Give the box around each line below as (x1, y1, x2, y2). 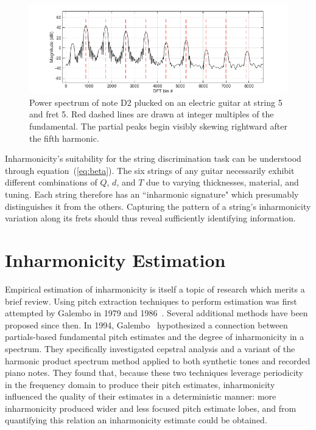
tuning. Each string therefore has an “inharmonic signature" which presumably (5, 188, 299, 201)
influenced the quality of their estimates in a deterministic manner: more (5, 390, 276, 403)
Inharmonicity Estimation (5, 248, 226, 272)
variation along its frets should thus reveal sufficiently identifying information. (5, 212, 296, 224)
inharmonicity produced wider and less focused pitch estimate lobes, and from (5, 401, 297, 414)
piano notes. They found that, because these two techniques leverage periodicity (5, 366, 303, 379)
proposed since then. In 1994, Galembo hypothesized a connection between (5, 318, 288, 331)
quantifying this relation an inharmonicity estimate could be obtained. (5, 414, 267, 426)
